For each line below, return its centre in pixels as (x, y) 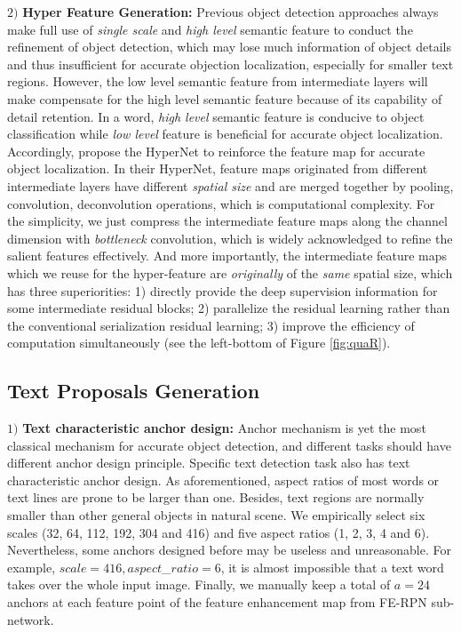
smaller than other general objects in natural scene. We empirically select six (216, 515)
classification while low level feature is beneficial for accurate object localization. (225, 134)
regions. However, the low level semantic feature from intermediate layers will (218, 81)
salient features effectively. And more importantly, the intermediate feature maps (227, 256)
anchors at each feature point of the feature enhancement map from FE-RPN (217, 602)
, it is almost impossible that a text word (332, 567)
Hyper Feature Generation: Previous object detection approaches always (230, 12)
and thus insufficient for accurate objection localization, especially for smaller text (230, 64)
